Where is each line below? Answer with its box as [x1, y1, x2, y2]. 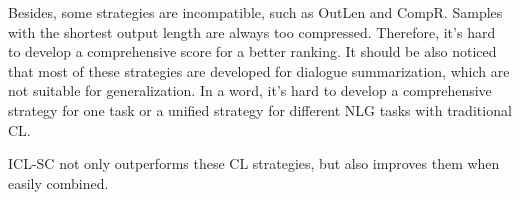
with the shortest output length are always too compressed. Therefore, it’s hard [8, 21, 496, 42]
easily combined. [8, 172, 109, 193]
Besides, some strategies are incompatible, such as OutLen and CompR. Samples [8, 2, 503, 22]
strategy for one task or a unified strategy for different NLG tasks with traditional [8, 99, 512, 120]
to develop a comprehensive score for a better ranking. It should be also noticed [8, 41, 497, 62]
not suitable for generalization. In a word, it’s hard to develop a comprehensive [8, 80, 492, 101]
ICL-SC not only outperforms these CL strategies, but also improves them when [8, 153, 500, 174]
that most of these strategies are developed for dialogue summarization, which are [8, 60, 510, 81]
